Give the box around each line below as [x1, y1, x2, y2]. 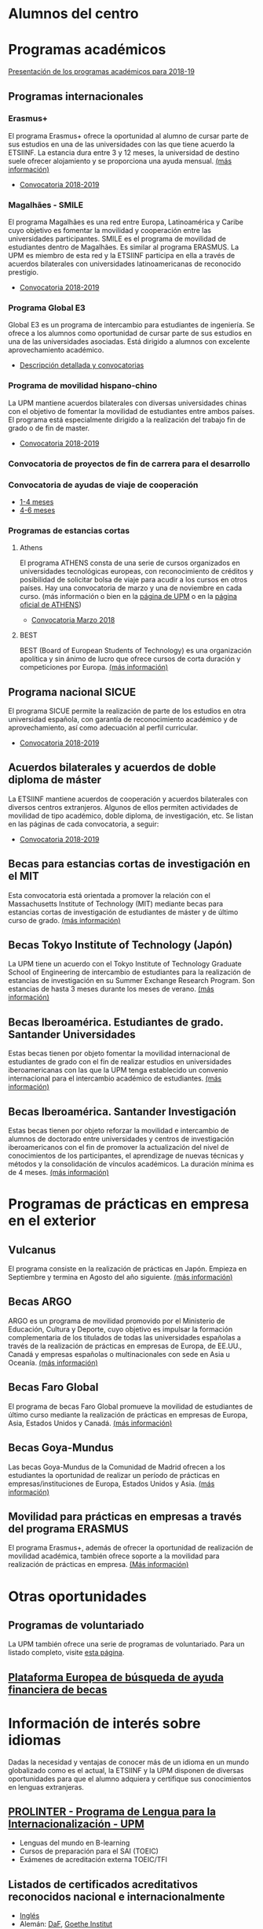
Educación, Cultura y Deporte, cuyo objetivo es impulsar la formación [8, 1324, 233, 1334]
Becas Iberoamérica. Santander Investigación [8, 1105, 237, 1118]
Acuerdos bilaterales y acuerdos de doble [8, 761, 217, 774]
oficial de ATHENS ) [19, 600, 82, 610]
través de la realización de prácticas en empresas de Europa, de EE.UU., [8, 1341, 243, 1351]
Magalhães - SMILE [8, 199, 84, 210]
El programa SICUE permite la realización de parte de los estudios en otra [8, 706, 247, 716]
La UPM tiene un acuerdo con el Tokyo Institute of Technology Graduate [8, 959, 242, 969]
